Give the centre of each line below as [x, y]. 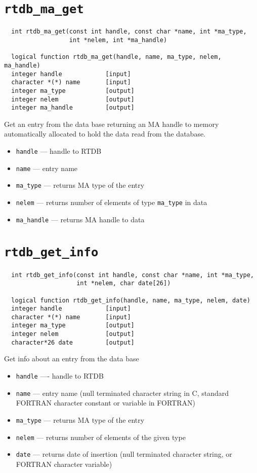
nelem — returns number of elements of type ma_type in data [112, 202]
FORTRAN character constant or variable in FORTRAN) [105, 403]
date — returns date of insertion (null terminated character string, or [124, 454]
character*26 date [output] [73, 342]
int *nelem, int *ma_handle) [118, 40]
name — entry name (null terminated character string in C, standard [122, 393]
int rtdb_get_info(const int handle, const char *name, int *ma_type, [133, 275]
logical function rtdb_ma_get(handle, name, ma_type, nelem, [116, 57]
